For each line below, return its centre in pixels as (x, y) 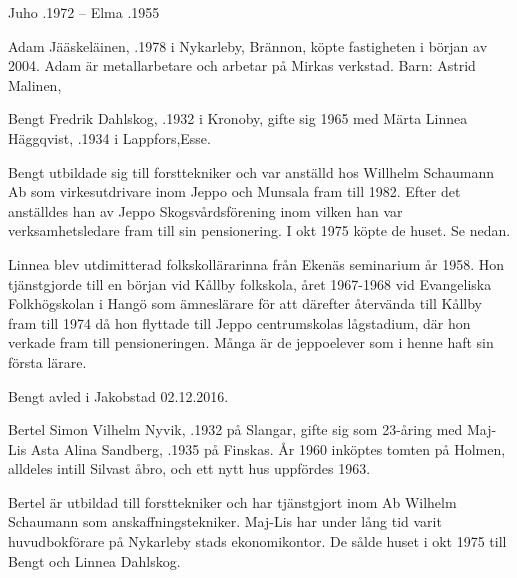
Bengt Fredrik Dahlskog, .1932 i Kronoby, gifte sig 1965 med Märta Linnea (238, 118)
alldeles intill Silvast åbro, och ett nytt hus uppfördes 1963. (189, 468)
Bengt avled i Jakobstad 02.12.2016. (118, 395)
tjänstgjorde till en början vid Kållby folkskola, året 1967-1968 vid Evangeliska (250, 283)
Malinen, (35, 84)
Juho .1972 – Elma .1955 (84, 12)
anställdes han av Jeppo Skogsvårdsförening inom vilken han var (205, 210)
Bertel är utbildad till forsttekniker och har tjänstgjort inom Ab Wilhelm (232, 501)
